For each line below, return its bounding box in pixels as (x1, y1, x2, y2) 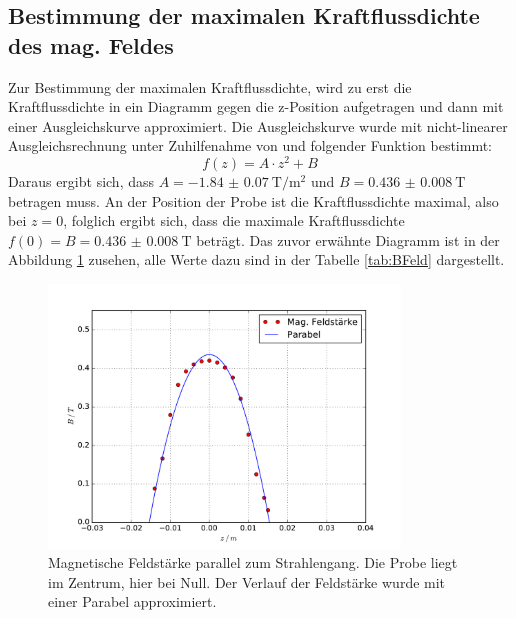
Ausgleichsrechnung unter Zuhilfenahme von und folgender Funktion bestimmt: (8, 135, 493, 156)
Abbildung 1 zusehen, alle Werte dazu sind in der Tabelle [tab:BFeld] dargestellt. (8, 249, 505, 270)
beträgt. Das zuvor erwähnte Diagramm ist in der (196, 229, 500, 250)
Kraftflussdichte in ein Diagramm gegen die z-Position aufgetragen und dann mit (8, 96, 504, 117)
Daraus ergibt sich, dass (8, 171, 155, 192)
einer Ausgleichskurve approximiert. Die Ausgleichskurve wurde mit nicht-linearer (8, 115, 508, 136)
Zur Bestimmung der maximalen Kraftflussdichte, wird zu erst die (8, 76, 412, 97)
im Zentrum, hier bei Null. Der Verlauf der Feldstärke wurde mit (48, 571, 446, 592)
